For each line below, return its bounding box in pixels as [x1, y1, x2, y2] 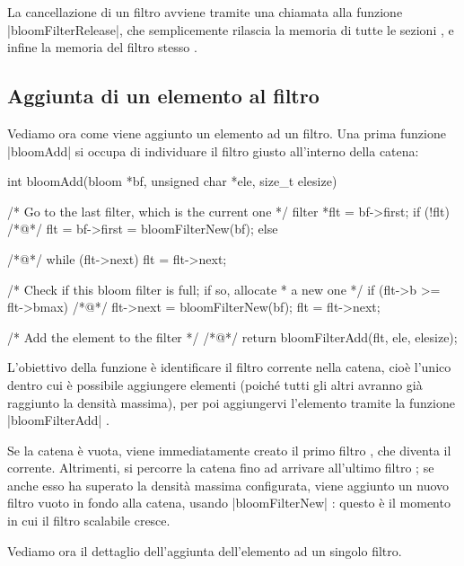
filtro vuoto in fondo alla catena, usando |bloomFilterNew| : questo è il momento [7, 493, 451, 512]
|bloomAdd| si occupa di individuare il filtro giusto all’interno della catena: [7, 141, 419, 160]
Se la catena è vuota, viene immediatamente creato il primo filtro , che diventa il [7, 440, 451, 459]
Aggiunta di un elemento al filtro [7, 82, 320, 110]
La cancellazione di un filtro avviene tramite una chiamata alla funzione [7, 3, 403, 21]
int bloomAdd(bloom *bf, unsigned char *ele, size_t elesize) [7, 172, 337, 190]
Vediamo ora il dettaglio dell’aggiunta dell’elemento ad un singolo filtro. [7, 541, 402, 560]
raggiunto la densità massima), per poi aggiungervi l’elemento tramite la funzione [7, 393, 455, 411]
